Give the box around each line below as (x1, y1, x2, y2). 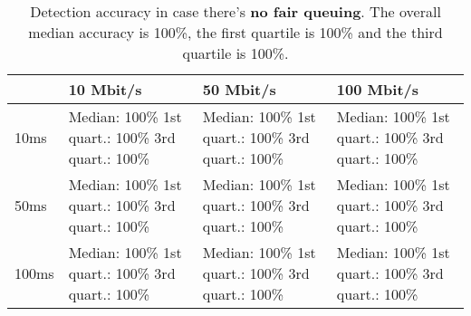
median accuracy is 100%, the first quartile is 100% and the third (28, 22, 443, 43)
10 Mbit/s (68, 79, 142, 100)
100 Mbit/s (336, 79, 419, 100)
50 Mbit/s (202, 79, 276, 100)
